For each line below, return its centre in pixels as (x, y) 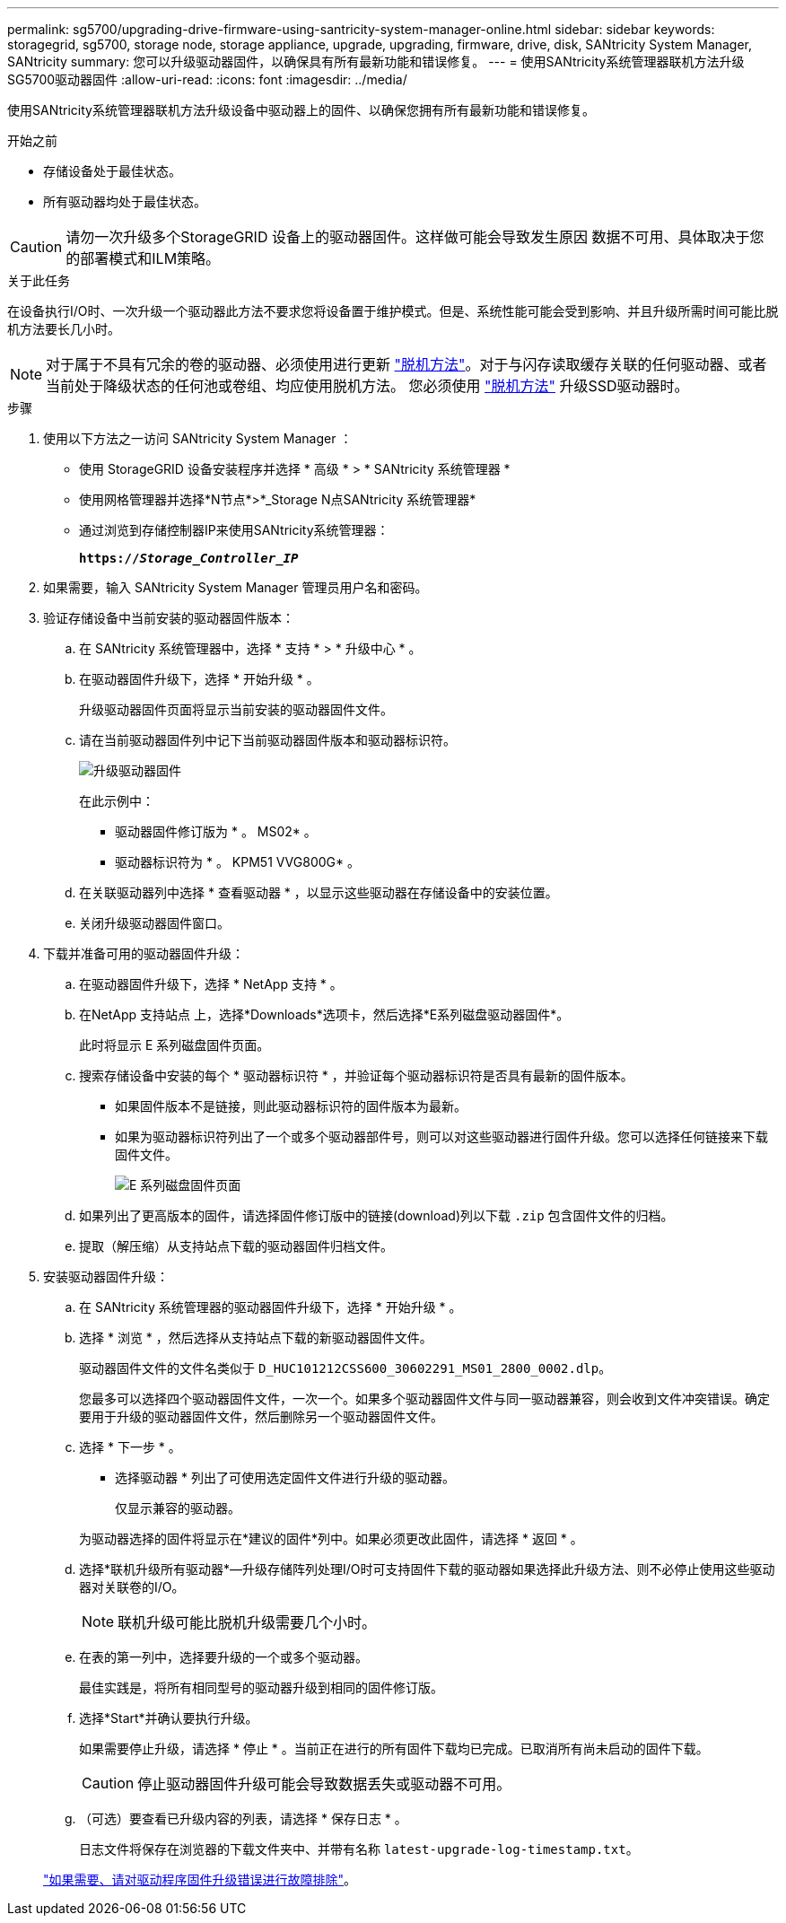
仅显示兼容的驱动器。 (178, 1508)
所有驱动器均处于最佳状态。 (125, 201)
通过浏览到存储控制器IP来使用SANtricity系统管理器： (234, 530)
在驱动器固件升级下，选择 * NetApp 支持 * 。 (211, 984)
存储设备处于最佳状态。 (112, 171)
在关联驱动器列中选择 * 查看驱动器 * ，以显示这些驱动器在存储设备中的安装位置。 (319, 892)
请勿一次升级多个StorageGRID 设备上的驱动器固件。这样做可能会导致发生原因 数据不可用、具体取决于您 (415, 237)
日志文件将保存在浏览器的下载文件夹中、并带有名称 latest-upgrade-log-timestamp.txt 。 (359, 1849)
